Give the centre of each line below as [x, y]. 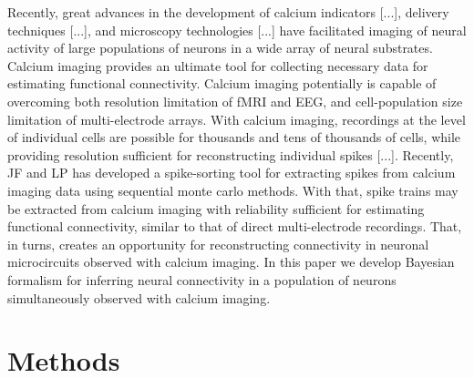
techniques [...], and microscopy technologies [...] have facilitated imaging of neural [237, 30]
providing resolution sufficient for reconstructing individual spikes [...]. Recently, [231, 154]
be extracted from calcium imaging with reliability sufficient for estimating [216, 208]
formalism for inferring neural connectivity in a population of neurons [202, 279]
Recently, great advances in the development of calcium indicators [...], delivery [228, 12]
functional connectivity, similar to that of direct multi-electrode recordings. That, [235, 226]
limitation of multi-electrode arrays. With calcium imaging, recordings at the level [237, 119]
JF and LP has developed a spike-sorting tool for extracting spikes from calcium [232, 173]
